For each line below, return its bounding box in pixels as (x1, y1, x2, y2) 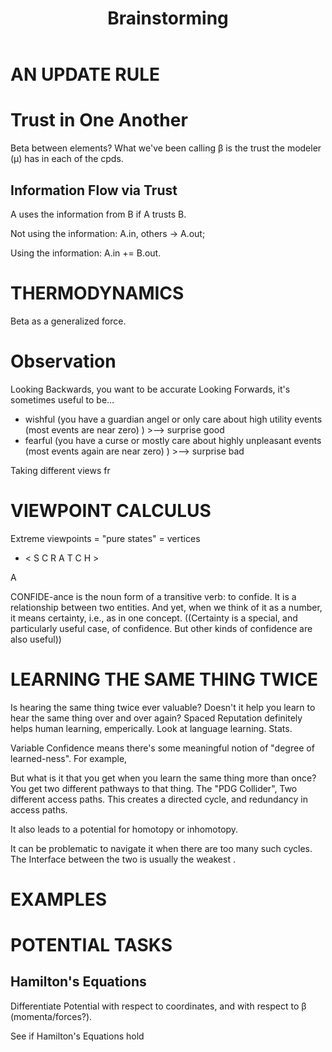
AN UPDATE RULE (10, 63, 161, 86)
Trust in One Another (10, 109, 188, 132)
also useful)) (10, 633, 62, 645)
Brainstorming (107, 7, 229, 30)
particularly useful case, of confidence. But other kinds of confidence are (10, 622, 313, 634)
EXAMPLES (10, 888, 107, 911)
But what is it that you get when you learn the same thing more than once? (10, 772, 317, 784)
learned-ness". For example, (10, 752, 128, 764)
